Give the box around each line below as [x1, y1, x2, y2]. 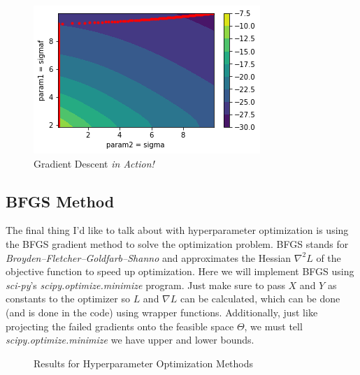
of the [316, 250, 341, 265]
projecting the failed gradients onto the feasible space [6, 318, 234, 333]
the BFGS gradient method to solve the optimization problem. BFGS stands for [6, 236, 349, 251]
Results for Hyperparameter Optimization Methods [34, 355, 254, 370]
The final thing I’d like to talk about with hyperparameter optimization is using [6, 223, 349, 237]
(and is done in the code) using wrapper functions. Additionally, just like [6, 304, 318, 319]
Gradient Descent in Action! [34, 156, 154, 170]
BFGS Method [6, 190, 115, 212]
